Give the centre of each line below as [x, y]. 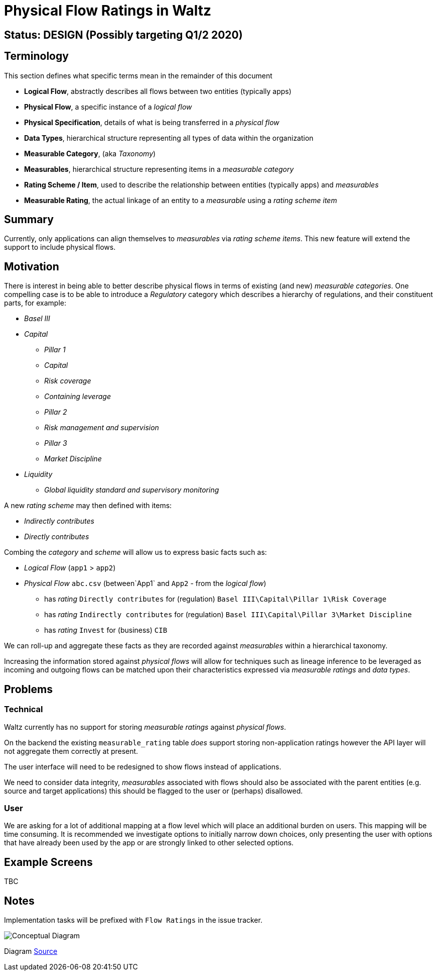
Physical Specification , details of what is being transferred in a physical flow [152, 122]
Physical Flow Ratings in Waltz [108, 11]
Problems [28, 689]
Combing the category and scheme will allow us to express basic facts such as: [135, 552]
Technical [24, 709]
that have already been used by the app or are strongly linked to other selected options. [149, 843]
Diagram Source [31, 951]
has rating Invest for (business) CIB [106, 630]
